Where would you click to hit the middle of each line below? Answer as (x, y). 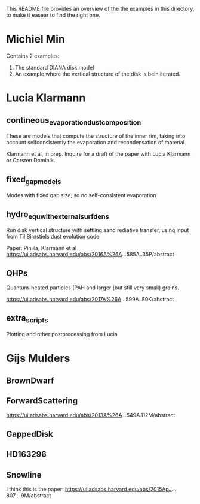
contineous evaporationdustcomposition (74, 121)
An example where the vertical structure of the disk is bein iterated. (98, 74)
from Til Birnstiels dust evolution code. (54, 237)
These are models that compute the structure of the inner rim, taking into (96, 136)
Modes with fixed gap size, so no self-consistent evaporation (81, 195)
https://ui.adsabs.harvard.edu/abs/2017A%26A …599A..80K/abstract (90, 299)
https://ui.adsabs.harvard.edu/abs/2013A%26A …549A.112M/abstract (91, 415)
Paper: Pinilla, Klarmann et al (41, 248)
